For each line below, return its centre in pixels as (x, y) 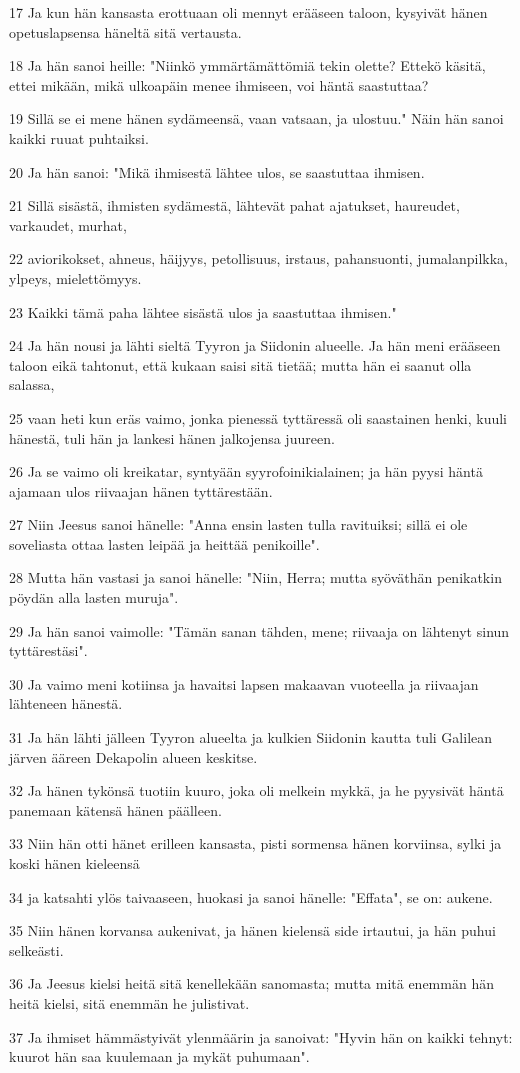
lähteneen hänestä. (66, 703)
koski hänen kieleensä (74, 863)
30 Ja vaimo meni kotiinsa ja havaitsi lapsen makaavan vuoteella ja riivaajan (244, 683)
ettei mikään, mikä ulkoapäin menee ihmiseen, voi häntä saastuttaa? (219, 84)
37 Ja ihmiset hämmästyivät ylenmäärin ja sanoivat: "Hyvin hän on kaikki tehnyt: (261, 1036)
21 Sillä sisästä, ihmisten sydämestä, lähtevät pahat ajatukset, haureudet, (234, 205)
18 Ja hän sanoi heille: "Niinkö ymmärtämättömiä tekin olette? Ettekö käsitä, (247, 65)
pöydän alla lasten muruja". (94, 597)
